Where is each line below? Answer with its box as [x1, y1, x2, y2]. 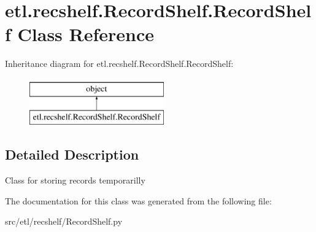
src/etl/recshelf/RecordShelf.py [5, 215, 123, 228]
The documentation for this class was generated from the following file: [5, 194, 272, 207]
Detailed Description [5, 145, 139, 164]
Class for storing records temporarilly [5, 174, 145, 187]
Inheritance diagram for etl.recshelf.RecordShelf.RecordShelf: [5, 57, 234, 70]
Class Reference [17, 21, 155, 47]
